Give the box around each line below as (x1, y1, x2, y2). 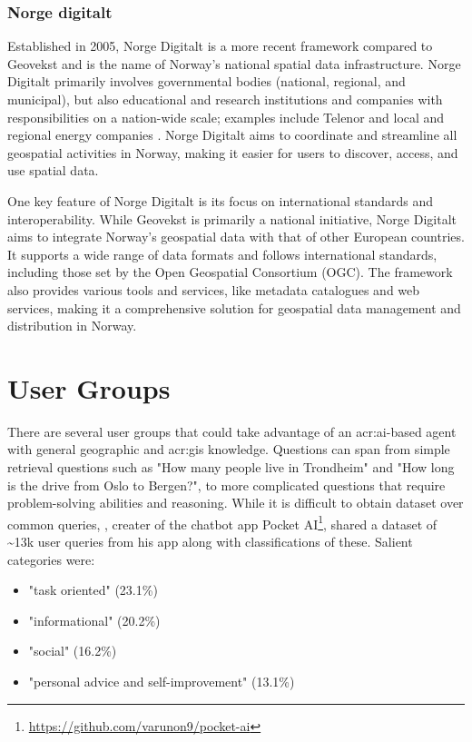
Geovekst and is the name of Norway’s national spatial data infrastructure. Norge (7, 54, 461, 73)
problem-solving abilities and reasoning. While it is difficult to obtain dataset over (7, 493, 464, 512)
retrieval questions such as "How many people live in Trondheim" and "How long (7, 458, 455, 477)
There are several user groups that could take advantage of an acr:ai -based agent (7, 421, 457, 440)
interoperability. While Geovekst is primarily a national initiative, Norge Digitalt (7, 209, 457, 228)
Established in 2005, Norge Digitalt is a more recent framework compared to (7, 36, 433, 55)
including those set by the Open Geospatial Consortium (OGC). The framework (7, 262, 453, 282)
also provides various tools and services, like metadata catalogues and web (7, 280, 420, 299)
